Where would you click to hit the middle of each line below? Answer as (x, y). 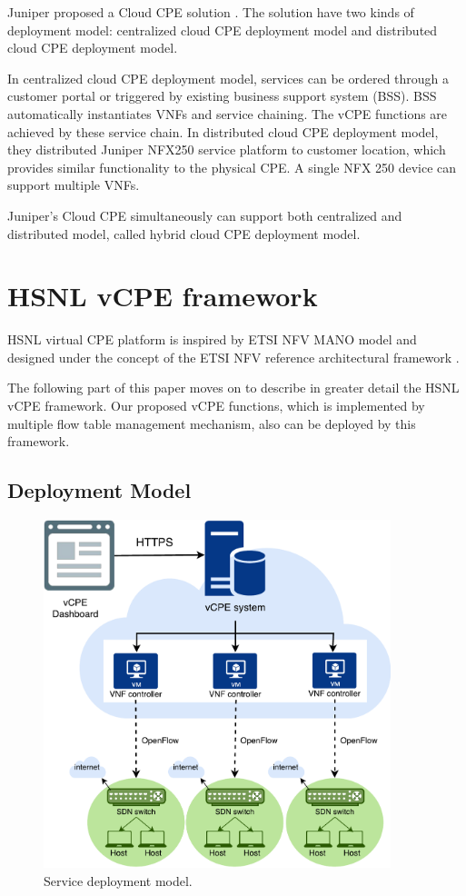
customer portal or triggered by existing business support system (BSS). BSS (222, 96)
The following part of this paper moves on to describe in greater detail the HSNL (233, 388)
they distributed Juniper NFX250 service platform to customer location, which (227, 149)
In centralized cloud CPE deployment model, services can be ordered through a (228, 78)
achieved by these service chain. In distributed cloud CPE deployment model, (223, 131)
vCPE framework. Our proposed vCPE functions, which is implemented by (216, 406)
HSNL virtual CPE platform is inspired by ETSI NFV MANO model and (212, 339)
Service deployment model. (118, 881)
